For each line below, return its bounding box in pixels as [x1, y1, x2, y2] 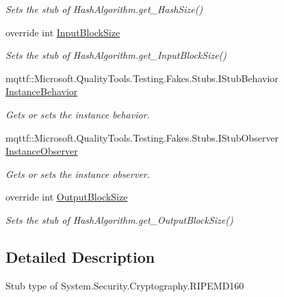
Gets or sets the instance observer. [5, 166, 151, 181]
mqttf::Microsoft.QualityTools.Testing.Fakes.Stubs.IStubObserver [5, 130, 279, 144]
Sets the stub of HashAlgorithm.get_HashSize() [5, 2, 203, 16]
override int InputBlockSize [5, 25, 120, 39]
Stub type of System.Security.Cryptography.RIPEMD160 [5, 278, 244, 292]
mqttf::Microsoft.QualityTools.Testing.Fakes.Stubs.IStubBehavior [5, 70, 279, 85]
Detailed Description [5, 246, 155, 267]
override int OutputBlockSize [5, 190, 128, 204]
